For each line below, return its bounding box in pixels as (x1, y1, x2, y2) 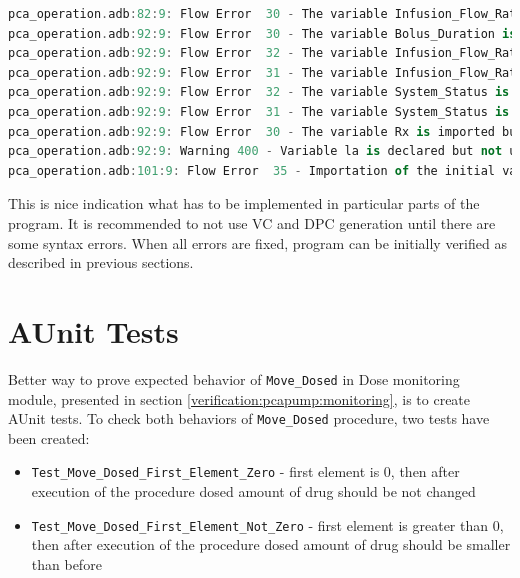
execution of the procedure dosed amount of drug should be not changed (31, 481, 476, 501)
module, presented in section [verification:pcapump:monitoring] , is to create (8, 388, 471, 409)
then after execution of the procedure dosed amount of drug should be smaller (31, 534, 511, 555)
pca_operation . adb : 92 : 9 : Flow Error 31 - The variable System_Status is (8, 104, 510, 119)
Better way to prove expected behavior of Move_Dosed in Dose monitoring (8, 368, 460, 389)
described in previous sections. (8, 252, 194, 273)
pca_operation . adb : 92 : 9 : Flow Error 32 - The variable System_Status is (8, 85, 510, 100)
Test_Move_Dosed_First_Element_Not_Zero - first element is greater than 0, (31, 514, 504, 535)
